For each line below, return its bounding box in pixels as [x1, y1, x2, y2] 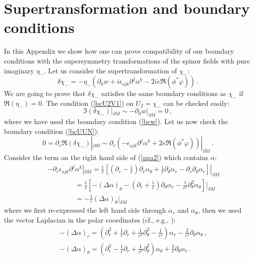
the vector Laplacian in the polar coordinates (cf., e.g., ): [4, 214, 176, 225]
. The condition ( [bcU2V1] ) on [42, 97, 134, 108]
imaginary [4, 65, 34, 75]
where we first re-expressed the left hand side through [4, 205, 166, 215]
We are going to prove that [4, 88, 86, 98]
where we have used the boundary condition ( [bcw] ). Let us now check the [4, 116, 228, 127]
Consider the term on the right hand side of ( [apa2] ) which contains [4, 152, 208, 162]
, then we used [198, 205, 242, 215]
